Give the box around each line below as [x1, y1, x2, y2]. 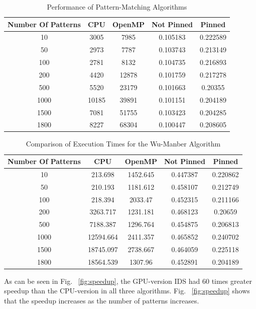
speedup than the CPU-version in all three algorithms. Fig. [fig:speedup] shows [4, 285, 250, 296]
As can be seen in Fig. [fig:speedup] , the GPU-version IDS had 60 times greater [4, 275, 252, 286]
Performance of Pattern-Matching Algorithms [47, 2, 187, 12]
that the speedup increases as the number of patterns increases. [4, 295, 199, 306]
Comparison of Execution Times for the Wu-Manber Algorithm [26, 138, 221, 149]
